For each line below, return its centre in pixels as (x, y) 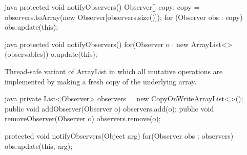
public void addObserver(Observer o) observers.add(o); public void (109, 108)
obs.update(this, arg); (39, 146)
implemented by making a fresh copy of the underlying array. (101, 81)
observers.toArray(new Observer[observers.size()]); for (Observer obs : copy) (124, 17)
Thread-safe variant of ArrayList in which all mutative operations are (114, 71)
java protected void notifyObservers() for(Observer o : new (97, 44)
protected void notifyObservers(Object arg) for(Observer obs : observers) (119, 135)
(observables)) (27, 54)
